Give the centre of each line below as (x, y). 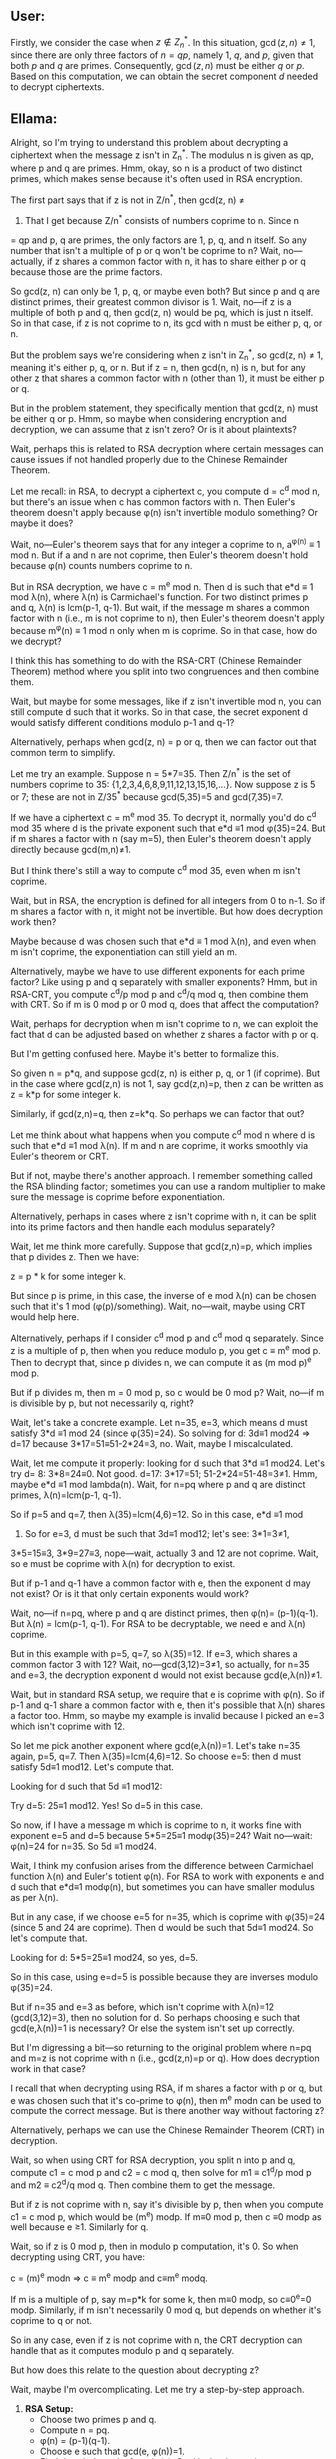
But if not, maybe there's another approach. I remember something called (161, 1175)
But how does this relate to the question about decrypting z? (135, 2370)
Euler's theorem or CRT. (60, 1156)
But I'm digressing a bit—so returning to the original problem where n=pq (161, 2047)
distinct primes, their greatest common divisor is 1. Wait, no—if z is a (151, 301)
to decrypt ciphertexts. (57, 87)
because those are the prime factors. (86, 271)
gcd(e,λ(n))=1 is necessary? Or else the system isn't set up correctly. (152, 2028)
